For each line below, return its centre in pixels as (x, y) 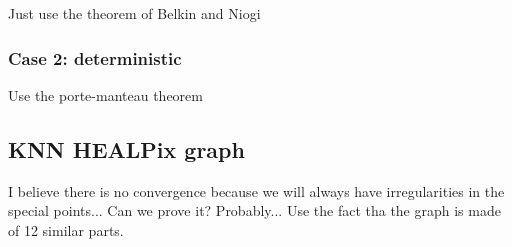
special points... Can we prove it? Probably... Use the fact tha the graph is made (254, 210)
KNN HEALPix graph (126, 148)
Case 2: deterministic (95, 57)
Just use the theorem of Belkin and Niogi (134, 13)
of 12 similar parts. (66, 229)
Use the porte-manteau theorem (105, 94)
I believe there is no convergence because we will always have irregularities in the (256, 190)
